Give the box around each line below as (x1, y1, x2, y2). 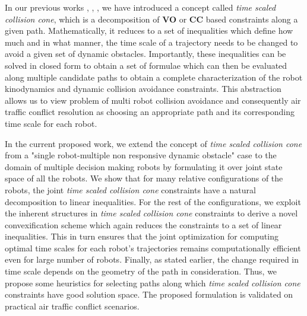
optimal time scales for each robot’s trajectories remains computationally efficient (5, 241, 301, 254)
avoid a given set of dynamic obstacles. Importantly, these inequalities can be (5, 47, 286, 60)
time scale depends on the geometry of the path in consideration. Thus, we (5, 265, 277, 277)
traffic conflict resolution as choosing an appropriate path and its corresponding (5, 106, 295, 118)
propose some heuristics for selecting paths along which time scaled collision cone (5, 276, 300, 289)
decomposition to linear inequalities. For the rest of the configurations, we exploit (5, 195, 301, 208)
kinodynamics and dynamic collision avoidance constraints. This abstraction (5, 82, 281, 95)
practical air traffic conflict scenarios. (5, 299, 140, 312)
